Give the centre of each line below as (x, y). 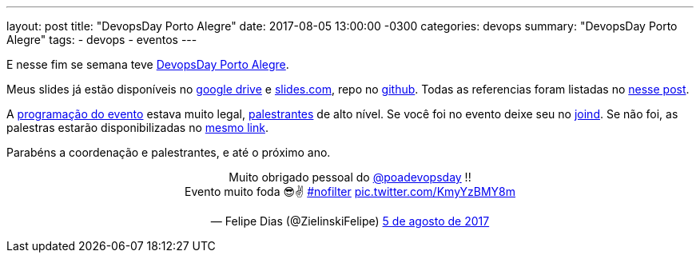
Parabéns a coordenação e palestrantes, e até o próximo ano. (169, 152)
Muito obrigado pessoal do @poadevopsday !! (350, 177)
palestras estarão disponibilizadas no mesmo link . (137, 128)
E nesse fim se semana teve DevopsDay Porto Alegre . (148, 64)
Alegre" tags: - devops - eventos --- (102, 40)
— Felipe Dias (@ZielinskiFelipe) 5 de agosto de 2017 (350, 221)
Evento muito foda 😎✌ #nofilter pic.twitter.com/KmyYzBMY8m (350, 191)
